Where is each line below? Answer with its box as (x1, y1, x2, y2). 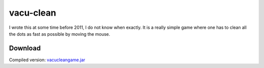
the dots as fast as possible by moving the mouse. (9, 31, 110, 37)
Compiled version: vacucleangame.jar (9, 57, 86, 63)
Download (9, 44, 41, 52)
